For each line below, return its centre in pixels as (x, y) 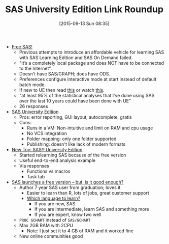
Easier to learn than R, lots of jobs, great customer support (88, 193)
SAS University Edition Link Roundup (84, 9)
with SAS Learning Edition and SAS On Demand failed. (76, 58)
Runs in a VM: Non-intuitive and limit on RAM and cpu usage (90, 128)
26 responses (33, 106)
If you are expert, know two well (68, 214)
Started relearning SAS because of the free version (73, 155)
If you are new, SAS (55, 204)
